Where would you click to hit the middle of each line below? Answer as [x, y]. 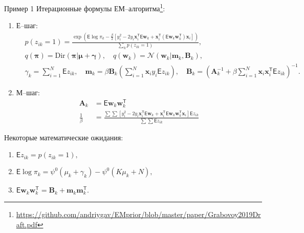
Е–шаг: [27, 25]
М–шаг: [28, 92]
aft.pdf [27, 224]
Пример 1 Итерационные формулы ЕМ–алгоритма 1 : [85, 7]
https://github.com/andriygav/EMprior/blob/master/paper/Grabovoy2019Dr [138, 214]
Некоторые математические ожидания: [64, 137]
